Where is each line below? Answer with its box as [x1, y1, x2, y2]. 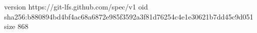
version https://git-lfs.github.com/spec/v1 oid [4, 1, 148, 11]
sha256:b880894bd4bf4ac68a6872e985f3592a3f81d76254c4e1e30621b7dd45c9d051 [4, 11, 253, 21]
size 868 [4, 21, 29, 31]
